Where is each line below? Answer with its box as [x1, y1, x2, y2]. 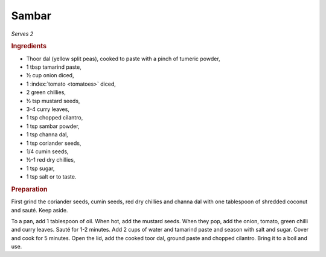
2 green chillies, [26, 89, 66, 96]
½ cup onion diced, [26, 72, 74, 79]
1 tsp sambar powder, [26, 122, 80, 130]
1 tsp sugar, [26, 165, 55, 172]
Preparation [11, 185, 48, 193]
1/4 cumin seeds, [26, 148, 69, 155]
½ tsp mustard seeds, [26, 97, 80, 104]
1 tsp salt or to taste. [26, 173, 77, 180]
